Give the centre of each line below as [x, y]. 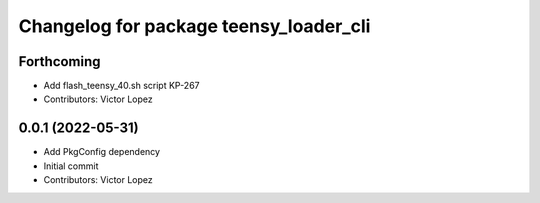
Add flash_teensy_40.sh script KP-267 [121, 86]
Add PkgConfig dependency [101, 152]
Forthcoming [59, 61]
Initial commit [71, 166]
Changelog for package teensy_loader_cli [194, 26]
